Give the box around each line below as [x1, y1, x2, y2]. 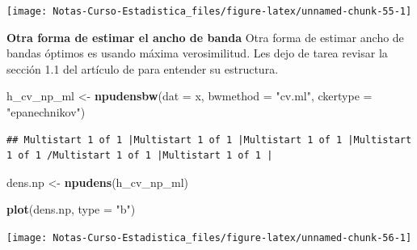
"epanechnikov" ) [6, 104, 86, 121]
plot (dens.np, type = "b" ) [6, 201, 136, 218]
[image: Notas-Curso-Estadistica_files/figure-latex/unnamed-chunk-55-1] [6, 6, 412, 17]
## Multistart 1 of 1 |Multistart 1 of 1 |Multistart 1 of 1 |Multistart [6, 133, 412, 146]
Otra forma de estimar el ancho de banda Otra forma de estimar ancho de [6, 28, 404, 45]
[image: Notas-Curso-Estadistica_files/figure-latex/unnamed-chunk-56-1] [6, 232, 412, 244]
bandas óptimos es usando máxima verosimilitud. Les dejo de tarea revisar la [6, 44, 388, 61]
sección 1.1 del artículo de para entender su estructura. [6, 60, 279, 77]
